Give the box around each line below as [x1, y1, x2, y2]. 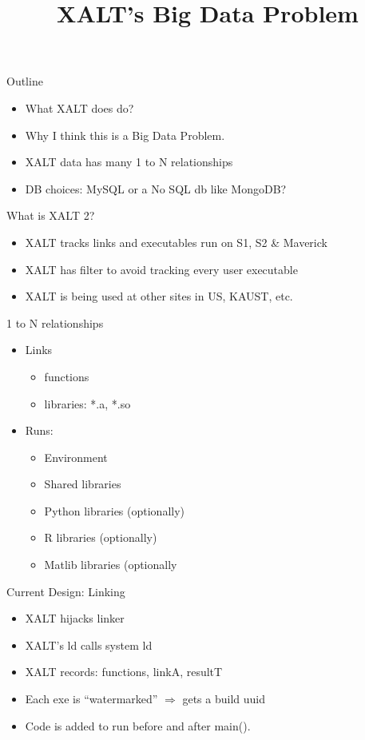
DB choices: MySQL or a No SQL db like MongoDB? [25, 180, 287, 197]
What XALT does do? [25, 99, 134, 116]
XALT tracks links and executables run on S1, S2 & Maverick [25, 233, 327, 250]
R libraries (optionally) [44, 529, 157, 546]
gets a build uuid [182, 690, 266, 707]
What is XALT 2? [6, 207, 95, 224]
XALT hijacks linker [25, 610, 125, 627]
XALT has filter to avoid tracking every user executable [25, 261, 298, 277]
